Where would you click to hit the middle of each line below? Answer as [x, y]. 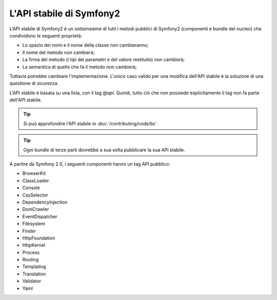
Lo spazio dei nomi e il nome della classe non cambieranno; [85, 45]
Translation [34, 274]
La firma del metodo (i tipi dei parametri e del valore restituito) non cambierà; [103, 59]
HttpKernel [34, 245]
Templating [34, 267]
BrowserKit [34, 173]
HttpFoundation [39, 238]
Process [31, 252]
